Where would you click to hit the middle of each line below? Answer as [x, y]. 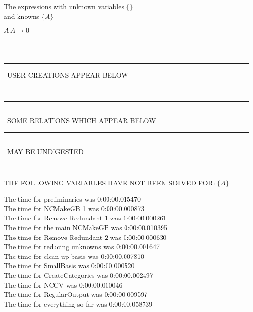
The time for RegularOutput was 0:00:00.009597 [76, 294]
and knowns [22, 16]
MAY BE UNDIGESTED [45, 151]
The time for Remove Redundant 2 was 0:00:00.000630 [85, 237]
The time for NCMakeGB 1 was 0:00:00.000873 [74, 208]
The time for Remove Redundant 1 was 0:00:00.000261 [85, 218]
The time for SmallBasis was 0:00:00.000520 [69, 266]
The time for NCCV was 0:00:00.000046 [63, 284]
